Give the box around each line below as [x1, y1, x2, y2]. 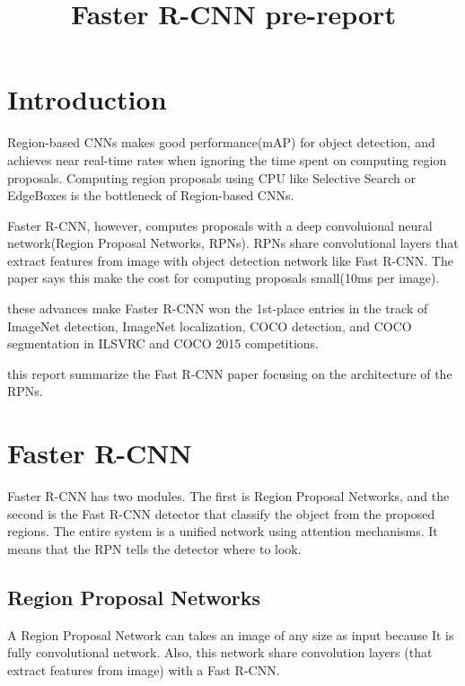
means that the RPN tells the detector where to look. [7, 539, 302, 558]
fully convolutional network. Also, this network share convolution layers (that [7, 643, 433, 662]
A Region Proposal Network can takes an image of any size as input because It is [7, 625, 454, 644]
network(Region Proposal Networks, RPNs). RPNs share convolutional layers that [7, 233, 459, 252]
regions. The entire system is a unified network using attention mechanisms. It [7, 522, 438, 541]
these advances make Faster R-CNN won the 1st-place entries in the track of [7, 299, 428, 318]
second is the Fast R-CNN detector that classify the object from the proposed [7, 504, 435, 523]
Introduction [7, 81, 167, 118]
